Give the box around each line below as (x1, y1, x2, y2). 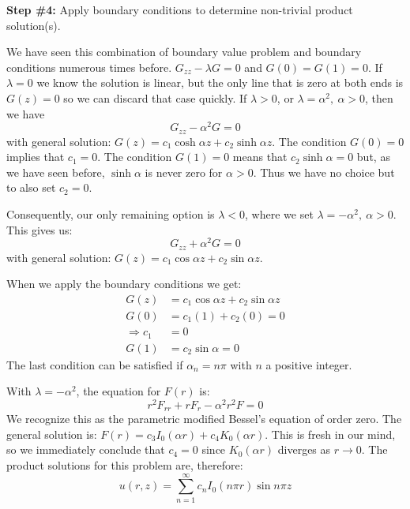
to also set (6, 179, 56, 196)
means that (232, 148, 288, 165)
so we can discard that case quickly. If (63, 89, 247, 106)
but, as (356, 148, 390, 165)
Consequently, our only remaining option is (6, 206, 215, 223)
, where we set (245, 206, 314, 223)
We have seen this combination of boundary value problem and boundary (6, 43, 362, 60)
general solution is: (6, 425, 97, 442)
